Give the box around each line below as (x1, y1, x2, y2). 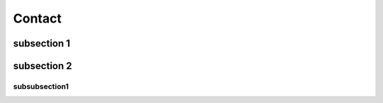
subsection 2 (13, 60, 72, 72)
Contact (13, 11, 62, 26)
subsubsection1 (13, 81, 69, 91)
